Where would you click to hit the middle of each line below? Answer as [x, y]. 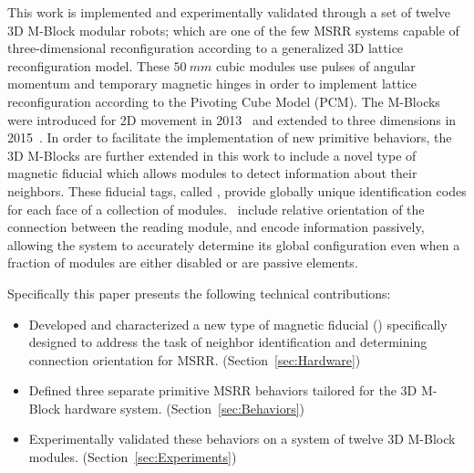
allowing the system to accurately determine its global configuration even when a [234, 244]
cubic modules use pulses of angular [315, 65]
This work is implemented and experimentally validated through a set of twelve [229, 12]
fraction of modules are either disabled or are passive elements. [183, 263]
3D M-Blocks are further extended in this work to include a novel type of [212, 155]
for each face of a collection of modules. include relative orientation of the [216, 209]
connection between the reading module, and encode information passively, [216, 227]
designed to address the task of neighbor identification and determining [228, 342]
